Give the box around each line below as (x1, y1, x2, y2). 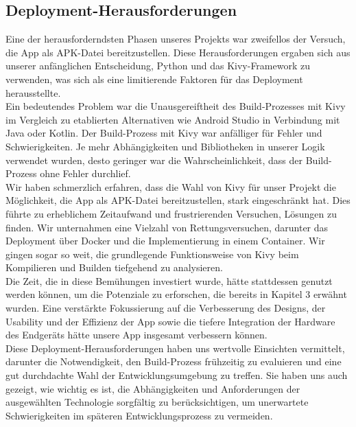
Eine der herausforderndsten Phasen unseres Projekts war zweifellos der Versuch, (5, 32, 346, 46)
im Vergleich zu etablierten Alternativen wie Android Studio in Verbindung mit (5, 112, 340, 126)
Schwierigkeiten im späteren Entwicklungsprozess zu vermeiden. (5, 408, 273, 422)
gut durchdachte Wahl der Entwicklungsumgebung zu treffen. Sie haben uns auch (5, 368, 348, 382)
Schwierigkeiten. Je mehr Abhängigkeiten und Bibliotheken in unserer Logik (5, 139, 325, 153)
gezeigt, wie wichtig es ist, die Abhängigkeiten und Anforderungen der (5, 381, 300, 395)
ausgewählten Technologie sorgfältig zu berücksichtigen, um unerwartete (5, 395, 309, 409)
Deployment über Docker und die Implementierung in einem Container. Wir (5, 233, 325, 248)
